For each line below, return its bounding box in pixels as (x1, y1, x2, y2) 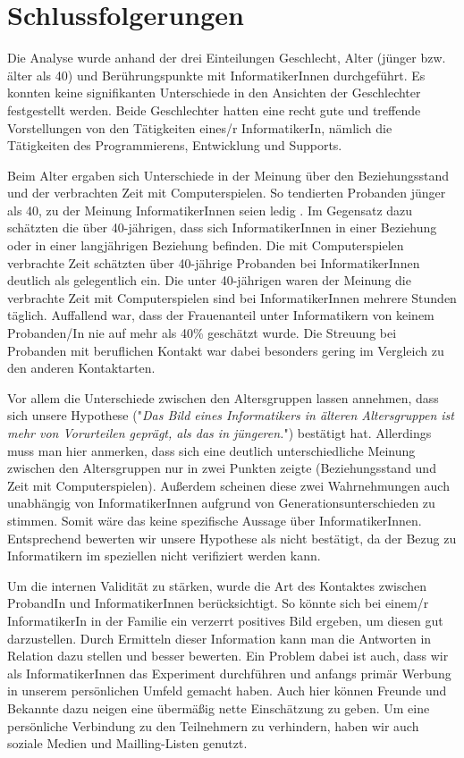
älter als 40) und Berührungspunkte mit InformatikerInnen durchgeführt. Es (7, 65, 426, 84)
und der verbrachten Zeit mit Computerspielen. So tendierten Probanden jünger (7, 183, 446, 202)
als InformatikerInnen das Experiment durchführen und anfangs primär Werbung (7, 663, 451, 682)
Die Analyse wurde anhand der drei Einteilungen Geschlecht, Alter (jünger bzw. (7, 48, 446, 67)
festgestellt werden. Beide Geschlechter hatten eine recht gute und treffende (7, 100, 421, 119)
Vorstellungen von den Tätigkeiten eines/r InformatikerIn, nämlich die (7, 118, 392, 137)
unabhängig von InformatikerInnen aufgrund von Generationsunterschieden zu (7, 493, 435, 512)
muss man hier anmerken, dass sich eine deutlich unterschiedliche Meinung (7, 441, 416, 459)
